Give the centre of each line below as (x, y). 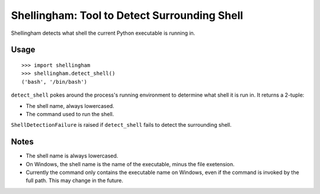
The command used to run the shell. (70, 114)
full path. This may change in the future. (75, 180)
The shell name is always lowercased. (72, 156)
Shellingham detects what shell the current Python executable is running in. (103, 33)
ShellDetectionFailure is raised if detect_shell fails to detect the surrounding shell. (121, 125)
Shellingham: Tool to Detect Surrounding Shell (127, 15)
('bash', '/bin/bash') (55, 82)
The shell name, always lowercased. (70, 106)
